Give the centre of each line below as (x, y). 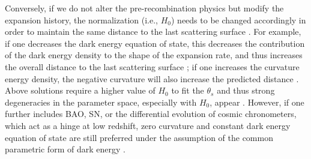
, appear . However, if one (257, 102)
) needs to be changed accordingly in (239, 19)
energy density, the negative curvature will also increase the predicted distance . (152, 78)
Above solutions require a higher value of (80, 90)
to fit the (188, 90)
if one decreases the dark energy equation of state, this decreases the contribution (155, 43)
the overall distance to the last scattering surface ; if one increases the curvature (152, 66)
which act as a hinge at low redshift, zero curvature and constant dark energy (148, 125)
